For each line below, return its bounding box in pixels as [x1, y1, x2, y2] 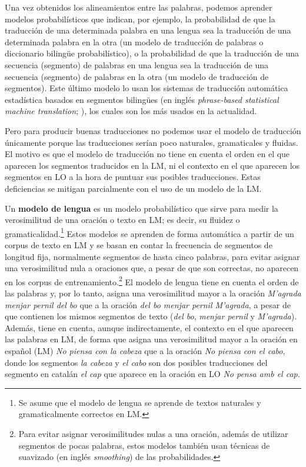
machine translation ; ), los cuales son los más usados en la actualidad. [5, 105, 257, 117]
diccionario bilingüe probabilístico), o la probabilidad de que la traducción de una [5, 47, 300, 59]
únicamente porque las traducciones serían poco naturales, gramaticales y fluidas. [5, 136, 298, 148]
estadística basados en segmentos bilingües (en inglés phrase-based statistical [5, 93, 279, 105]
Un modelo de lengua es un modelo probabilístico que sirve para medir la [5, 202, 278, 214]
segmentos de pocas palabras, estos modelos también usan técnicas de [18, 439, 270, 451]
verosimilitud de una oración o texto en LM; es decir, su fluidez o [5, 214, 240, 226]
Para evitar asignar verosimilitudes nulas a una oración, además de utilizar [18, 427, 288, 439]
